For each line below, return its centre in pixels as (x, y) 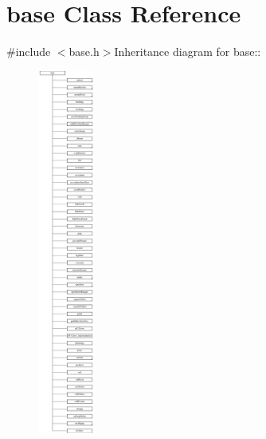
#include (29, 51)
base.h (84, 51)
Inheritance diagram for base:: (188, 51)
